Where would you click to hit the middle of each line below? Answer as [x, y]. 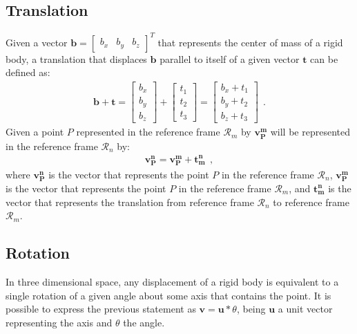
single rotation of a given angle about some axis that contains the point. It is [168, 295]
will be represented [310, 132]
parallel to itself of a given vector [230, 58]
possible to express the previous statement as [101, 309]
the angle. [144, 322]
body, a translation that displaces [76, 58]
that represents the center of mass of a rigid [250, 42]
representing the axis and [59, 322]
